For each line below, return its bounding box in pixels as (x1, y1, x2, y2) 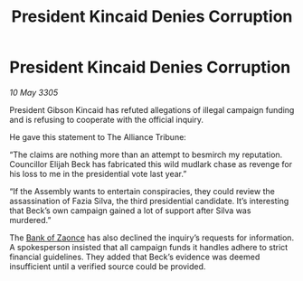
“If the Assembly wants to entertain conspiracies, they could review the (9, 185, 276, 196)
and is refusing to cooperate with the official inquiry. (9, 114, 204, 125)
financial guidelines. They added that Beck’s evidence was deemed (9, 251, 260, 262)
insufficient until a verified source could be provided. (9, 260, 206, 272)
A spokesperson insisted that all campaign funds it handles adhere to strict (9, 241, 289, 252)
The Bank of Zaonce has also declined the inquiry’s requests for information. (9, 232, 295, 243)
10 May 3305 (9, 87, 59, 98)
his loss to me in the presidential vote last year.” (9, 168, 187, 179)
